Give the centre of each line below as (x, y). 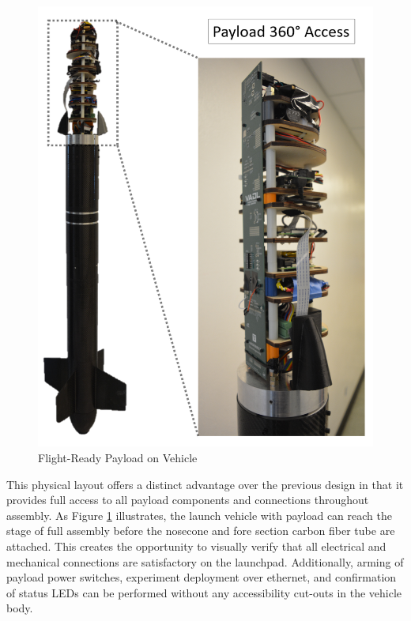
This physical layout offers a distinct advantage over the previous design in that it (205, 484)
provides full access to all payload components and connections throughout (188, 500)
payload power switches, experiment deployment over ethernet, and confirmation (202, 577)
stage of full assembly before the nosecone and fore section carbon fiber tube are (201, 531)
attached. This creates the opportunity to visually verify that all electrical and (196, 546)
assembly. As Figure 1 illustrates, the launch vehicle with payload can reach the (199, 515)
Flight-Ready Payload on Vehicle (118, 457)
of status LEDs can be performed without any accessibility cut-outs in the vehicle (204, 592)
